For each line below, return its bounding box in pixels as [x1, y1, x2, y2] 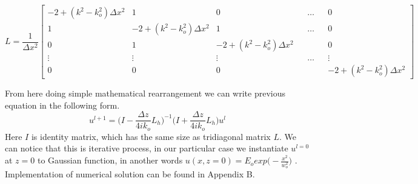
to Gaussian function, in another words [37, 154, 183, 167]
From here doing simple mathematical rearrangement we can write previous [5, 87, 285, 100]
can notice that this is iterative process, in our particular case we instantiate [5, 142, 288, 154]
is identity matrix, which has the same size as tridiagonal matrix [31, 130, 271, 142]
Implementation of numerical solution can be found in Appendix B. [5, 167, 255, 180]
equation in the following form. [5, 98, 120, 111]
